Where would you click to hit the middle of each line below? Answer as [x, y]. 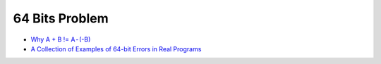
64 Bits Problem [61, 18]
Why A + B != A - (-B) [61, 39]
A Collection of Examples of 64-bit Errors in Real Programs [116, 49]
